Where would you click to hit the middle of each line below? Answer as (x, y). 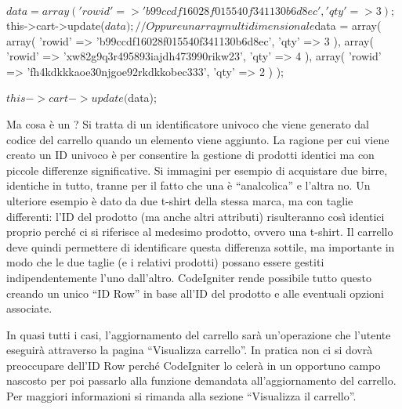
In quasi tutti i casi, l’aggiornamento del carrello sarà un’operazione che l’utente (199, 334)
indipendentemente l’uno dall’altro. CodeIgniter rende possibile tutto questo (189, 277)
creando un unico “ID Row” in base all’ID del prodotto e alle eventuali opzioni (195, 293)
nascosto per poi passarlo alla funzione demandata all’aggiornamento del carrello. (201, 380)
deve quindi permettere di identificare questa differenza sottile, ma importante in (201, 246)
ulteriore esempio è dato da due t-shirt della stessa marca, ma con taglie (180, 200)
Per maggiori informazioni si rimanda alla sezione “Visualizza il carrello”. (181, 396)
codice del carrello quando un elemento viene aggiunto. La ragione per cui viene (198, 139)
